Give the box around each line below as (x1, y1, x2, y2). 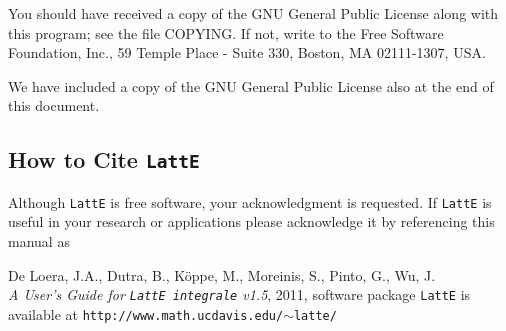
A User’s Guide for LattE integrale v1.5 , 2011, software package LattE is (8, 284, 471, 305)
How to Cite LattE (8, 144, 200, 175)
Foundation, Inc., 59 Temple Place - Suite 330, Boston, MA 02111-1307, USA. (8, 42, 486, 63)
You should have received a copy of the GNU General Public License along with (8, 3, 499, 23)
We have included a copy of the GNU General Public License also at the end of (8, 75, 494, 96)
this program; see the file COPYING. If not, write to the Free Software (8, 22, 444, 43)
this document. (8, 95, 100, 116)
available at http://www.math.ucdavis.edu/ (8, 303, 284, 324)
